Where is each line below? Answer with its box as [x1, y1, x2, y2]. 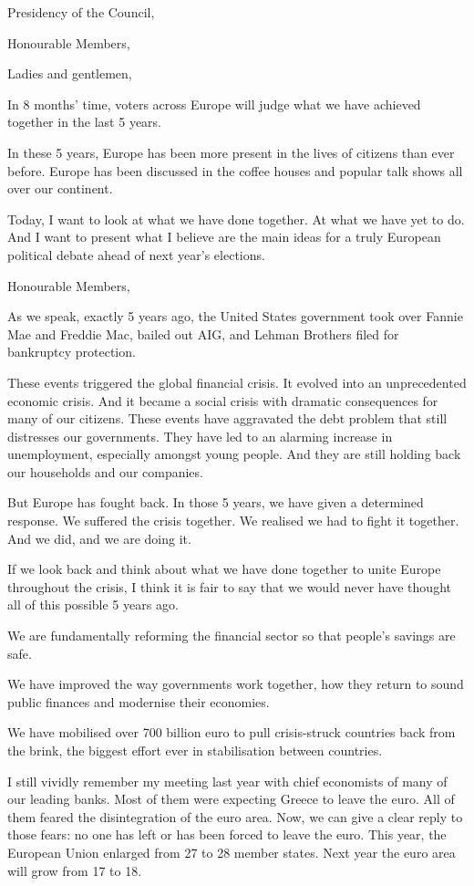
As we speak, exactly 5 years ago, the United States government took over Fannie [7, 307, 463, 326]
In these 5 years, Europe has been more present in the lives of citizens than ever [7, 142, 455, 162]
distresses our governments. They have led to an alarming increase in [7, 426, 393, 445]
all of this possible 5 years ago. [7, 595, 179, 614]
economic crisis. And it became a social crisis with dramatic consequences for [7, 391, 438, 410]
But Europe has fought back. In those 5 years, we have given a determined [7, 493, 424, 512]
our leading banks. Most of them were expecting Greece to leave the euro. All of [7, 789, 455, 808]
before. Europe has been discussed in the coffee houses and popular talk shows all [7, 161, 463, 180]
